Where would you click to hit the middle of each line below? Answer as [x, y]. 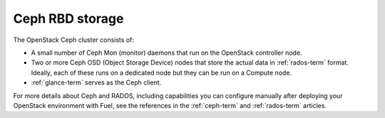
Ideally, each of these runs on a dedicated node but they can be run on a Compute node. [161, 73]
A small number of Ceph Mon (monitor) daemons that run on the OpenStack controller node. [166, 53]
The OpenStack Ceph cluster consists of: [74, 40]
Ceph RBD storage [68, 18]
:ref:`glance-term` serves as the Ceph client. [96, 82]
